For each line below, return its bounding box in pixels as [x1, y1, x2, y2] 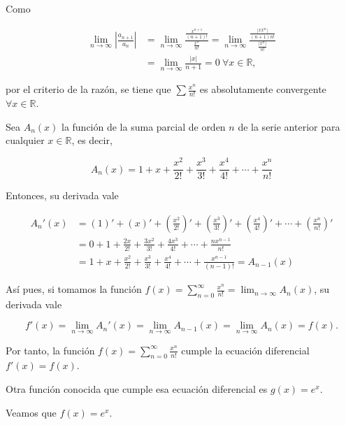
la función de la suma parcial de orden [61, 119, 226, 134]
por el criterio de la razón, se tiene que [6, 82, 171, 96]
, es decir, [71, 133, 113, 147]
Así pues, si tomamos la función [6, 282, 142, 296]
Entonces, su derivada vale [6, 188, 119, 203]
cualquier [6, 133, 45, 147]
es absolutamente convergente [199, 82, 326, 96]
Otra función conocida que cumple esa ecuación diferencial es [6, 382, 268, 396]
